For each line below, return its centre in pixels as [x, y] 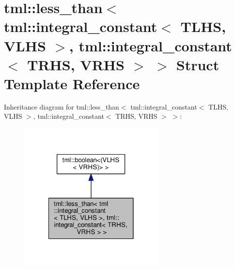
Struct [198, 64]
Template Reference [72, 83]
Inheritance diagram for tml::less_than [62, 106]
